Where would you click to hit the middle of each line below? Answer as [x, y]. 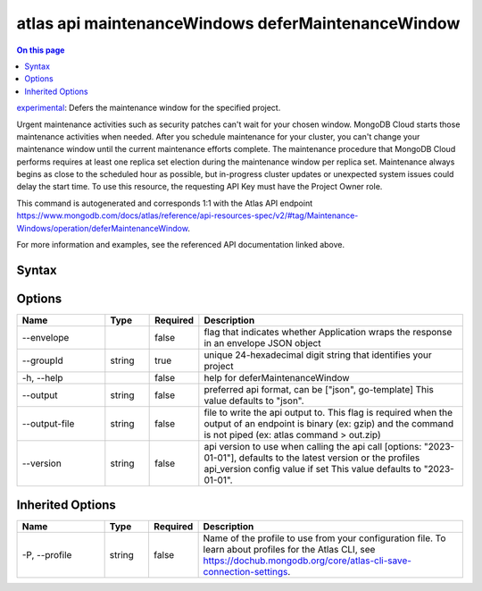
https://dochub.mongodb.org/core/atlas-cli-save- [307, 561]
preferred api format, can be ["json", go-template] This [319, 389]
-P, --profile [47, 555]
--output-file [48, 423]
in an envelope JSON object [262, 342]
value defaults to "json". [254, 401]
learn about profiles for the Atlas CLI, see [289, 550]
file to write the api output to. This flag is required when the [328, 412]
